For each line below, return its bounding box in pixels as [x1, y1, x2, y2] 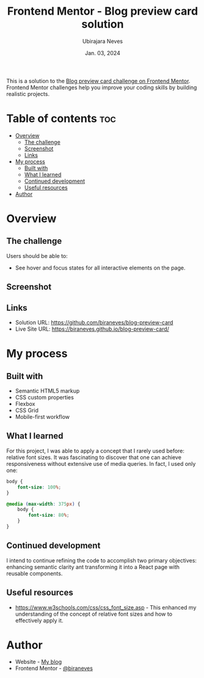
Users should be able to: [6, 252, 68, 259]
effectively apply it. [15, 616, 64, 624]
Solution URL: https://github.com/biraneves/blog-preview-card [15, 319, 173, 326]
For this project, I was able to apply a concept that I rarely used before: [6, 447, 185, 454]
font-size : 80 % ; [28, 512, 70, 518]
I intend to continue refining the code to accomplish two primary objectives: [6, 556, 197, 564]
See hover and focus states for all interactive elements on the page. [15, 264, 186, 271]
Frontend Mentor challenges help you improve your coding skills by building [6, 84, 197, 91]
